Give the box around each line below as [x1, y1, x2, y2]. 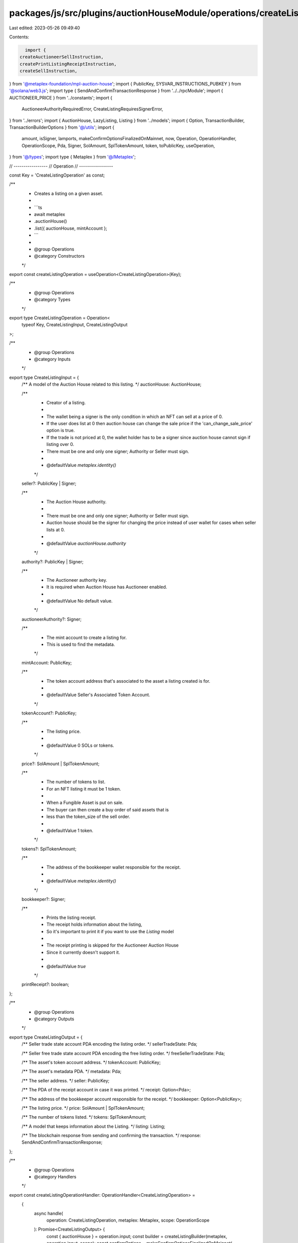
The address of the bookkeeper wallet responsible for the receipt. [46, 864, 181, 870]
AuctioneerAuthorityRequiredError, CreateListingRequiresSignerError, [21, 106, 163, 112]
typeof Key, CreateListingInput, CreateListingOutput [21, 322, 128, 328]
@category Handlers [34, 1174, 76, 1180]
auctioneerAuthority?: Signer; [21, 616, 82, 622]
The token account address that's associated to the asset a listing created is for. [46, 678, 211, 684]
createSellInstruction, [19, 68, 78, 74]
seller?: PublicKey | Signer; [21, 480, 76, 487]
